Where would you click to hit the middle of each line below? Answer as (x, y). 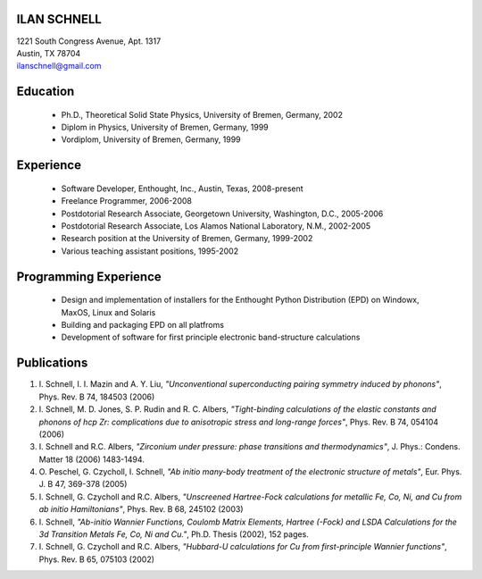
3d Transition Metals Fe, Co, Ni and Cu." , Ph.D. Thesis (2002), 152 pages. (174, 534)
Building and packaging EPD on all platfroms (143, 325)
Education (46, 92)
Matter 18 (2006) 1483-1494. (91, 459)
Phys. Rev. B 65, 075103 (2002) (97, 559)
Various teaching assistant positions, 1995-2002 (150, 251)
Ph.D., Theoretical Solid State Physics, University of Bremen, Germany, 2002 (202, 114)
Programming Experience (89, 277)
